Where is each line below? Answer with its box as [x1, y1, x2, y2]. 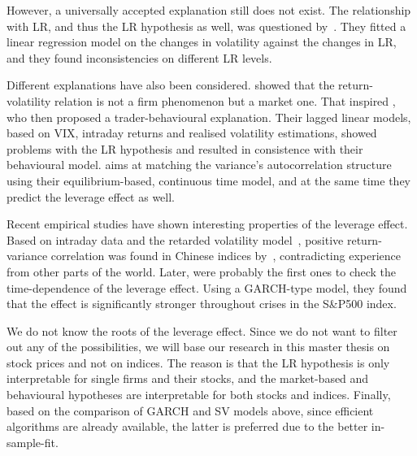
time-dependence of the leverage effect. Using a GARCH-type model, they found [7, 279, 407, 296]
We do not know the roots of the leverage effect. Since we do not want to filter [7, 322, 397, 339]
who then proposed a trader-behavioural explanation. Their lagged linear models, [7, 108, 411, 125]
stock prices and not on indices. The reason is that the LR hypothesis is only [7, 354, 390, 371]
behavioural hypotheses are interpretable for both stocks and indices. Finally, [7, 386, 391, 403]
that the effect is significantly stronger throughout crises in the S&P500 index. [7, 295, 397, 312]
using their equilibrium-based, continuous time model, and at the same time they [7, 172, 410, 189]
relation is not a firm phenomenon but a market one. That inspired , [54, 92, 396, 109]
